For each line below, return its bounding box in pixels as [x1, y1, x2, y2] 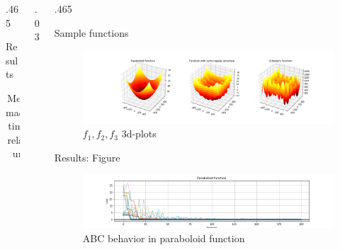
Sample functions [54, 25, 129, 40]
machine [6, 104, 42, 119]
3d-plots [121, 126, 157, 141]
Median [7, 90, 40, 105]
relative [7, 132, 40, 147]
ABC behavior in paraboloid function [82, 231, 245, 246]
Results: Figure [54, 149, 120, 164]
